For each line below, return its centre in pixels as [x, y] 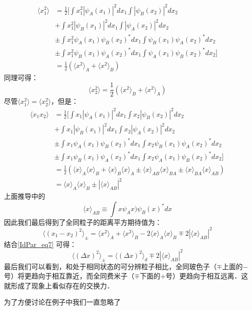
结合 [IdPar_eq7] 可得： [40, 244]
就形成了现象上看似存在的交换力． [59, 285]
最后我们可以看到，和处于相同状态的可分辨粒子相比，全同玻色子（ [110, 266]
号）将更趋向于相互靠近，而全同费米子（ [69, 276]
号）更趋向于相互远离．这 [207, 276]
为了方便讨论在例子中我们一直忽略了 [62, 302]
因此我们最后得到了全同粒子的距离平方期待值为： [83, 222]
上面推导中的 [25, 196]
